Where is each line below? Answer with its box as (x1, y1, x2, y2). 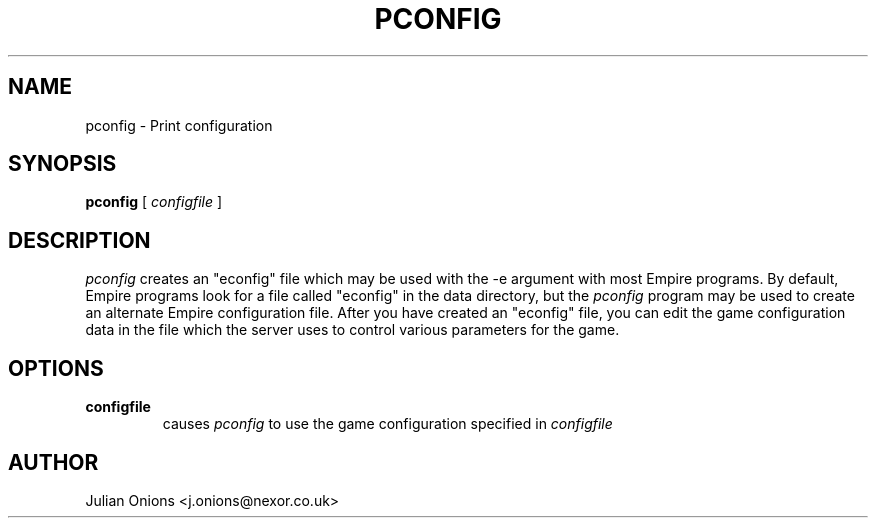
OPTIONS (8, 355, 104, 381)
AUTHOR (8, 449, 99, 475)
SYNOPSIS (8, 151, 117, 177)
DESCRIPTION (8, 227, 151, 253)
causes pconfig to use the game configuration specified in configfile (162, 415, 613, 433)
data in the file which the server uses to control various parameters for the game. (85, 321, 620, 339)
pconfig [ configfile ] (85, 193, 223, 211)
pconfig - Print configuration (85, 116, 273, 134)
